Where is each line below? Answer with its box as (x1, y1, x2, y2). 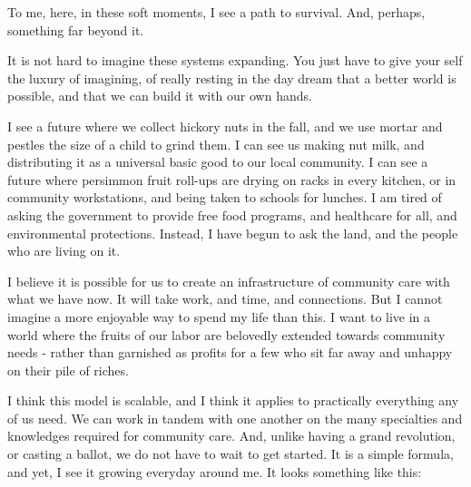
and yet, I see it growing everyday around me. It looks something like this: (7, 462, 422, 481)
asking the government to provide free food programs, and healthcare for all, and (7, 205, 457, 224)
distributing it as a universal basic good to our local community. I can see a (7, 152, 428, 171)
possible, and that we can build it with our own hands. (7, 86, 312, 105)
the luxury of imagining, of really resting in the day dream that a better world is (7, 68, 456, 87)
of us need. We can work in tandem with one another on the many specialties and (7, 408, 463, 427)
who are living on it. (7, 241, 121, 260)
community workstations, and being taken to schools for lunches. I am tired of (7, 188, 442, 207)
